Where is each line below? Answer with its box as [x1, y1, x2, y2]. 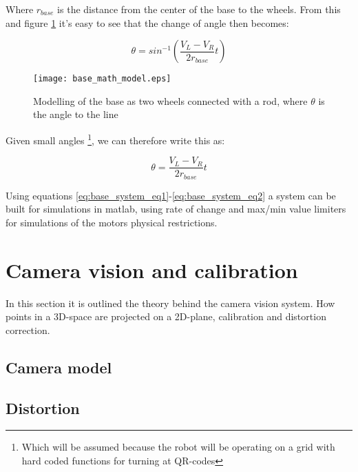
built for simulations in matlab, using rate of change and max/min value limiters [6, 201, 346, 216]
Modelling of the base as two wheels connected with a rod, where [33, 93, 308, 108]
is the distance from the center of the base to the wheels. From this [57, 2, 341, 16]
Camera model [6, 356, 112, 377]
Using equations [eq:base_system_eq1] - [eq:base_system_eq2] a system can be [6, 188, 336, 202]
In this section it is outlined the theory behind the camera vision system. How [6, 295, 335, 310]
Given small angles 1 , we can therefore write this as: [6, 131, 225, 147]
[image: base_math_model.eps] [33, 74, 171, 84]
